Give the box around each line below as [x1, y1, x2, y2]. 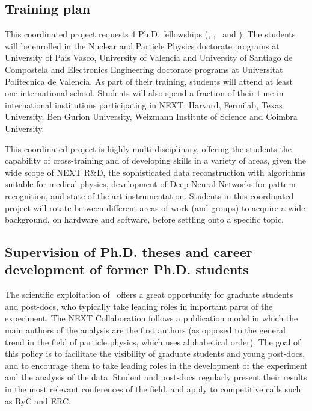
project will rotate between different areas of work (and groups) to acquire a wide [5, 201, 305, 214]
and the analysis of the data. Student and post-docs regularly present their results [5, 371, 307, 383]
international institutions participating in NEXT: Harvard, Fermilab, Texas [5, 98, 283, 111]
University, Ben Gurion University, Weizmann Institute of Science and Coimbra [5, 110, 298, 123]
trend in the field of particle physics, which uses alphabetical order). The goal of [5, 335, 301, 348]
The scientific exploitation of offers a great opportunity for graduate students [5, 288, 293, 301]
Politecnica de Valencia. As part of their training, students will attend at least [5, 75, 293, 87]
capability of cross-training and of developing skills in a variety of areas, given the [5, 154, 307, 167]
